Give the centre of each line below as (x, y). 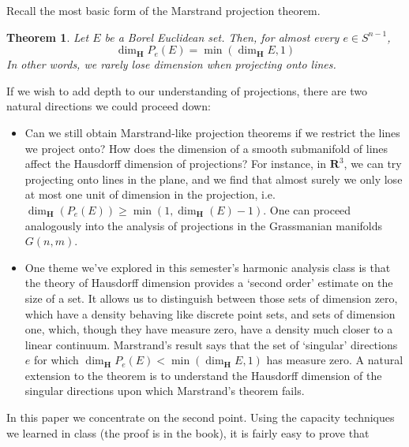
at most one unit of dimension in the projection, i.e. (150, 194)
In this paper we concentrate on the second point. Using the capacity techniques (201, 417)
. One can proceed (307, 209)
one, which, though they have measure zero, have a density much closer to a (209, 329)
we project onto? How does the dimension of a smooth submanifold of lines (206, 148)
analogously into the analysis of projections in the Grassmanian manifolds (204, 225)
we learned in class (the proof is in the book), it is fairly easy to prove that (188, 432)
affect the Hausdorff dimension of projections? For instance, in (176, 164)
